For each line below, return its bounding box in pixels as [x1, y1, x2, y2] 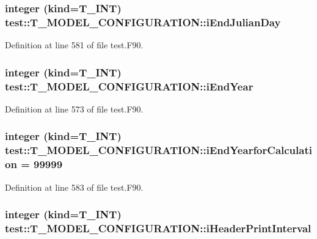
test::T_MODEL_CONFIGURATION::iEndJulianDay [5, 14, 281, 29]
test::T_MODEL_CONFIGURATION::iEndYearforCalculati [5, 142, 312, 158]
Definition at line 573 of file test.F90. [5, 102, 144, 115]
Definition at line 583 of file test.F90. [5, 180, 144, 193]
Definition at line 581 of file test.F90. [5, 39, 144, 51]
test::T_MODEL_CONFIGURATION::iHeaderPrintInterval [5, 220, 312, 235]
